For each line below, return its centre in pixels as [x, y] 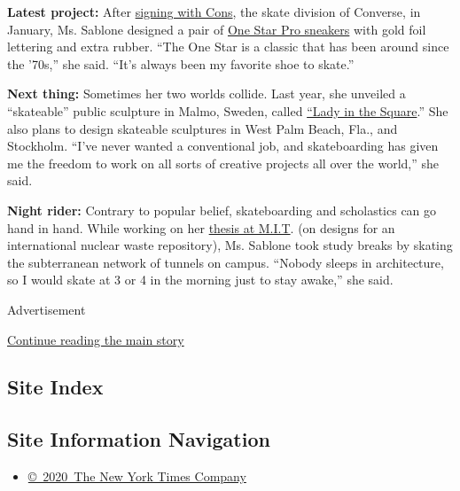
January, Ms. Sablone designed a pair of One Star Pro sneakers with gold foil [217, 29]
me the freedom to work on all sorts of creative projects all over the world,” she [223, 163]
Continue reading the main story [96, 339]
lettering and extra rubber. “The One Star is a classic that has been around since [228, 47]
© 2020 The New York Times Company [137, 476]
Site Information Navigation [139, 439]
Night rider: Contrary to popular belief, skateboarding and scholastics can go [222, 210]
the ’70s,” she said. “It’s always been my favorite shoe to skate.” [181, 63]
